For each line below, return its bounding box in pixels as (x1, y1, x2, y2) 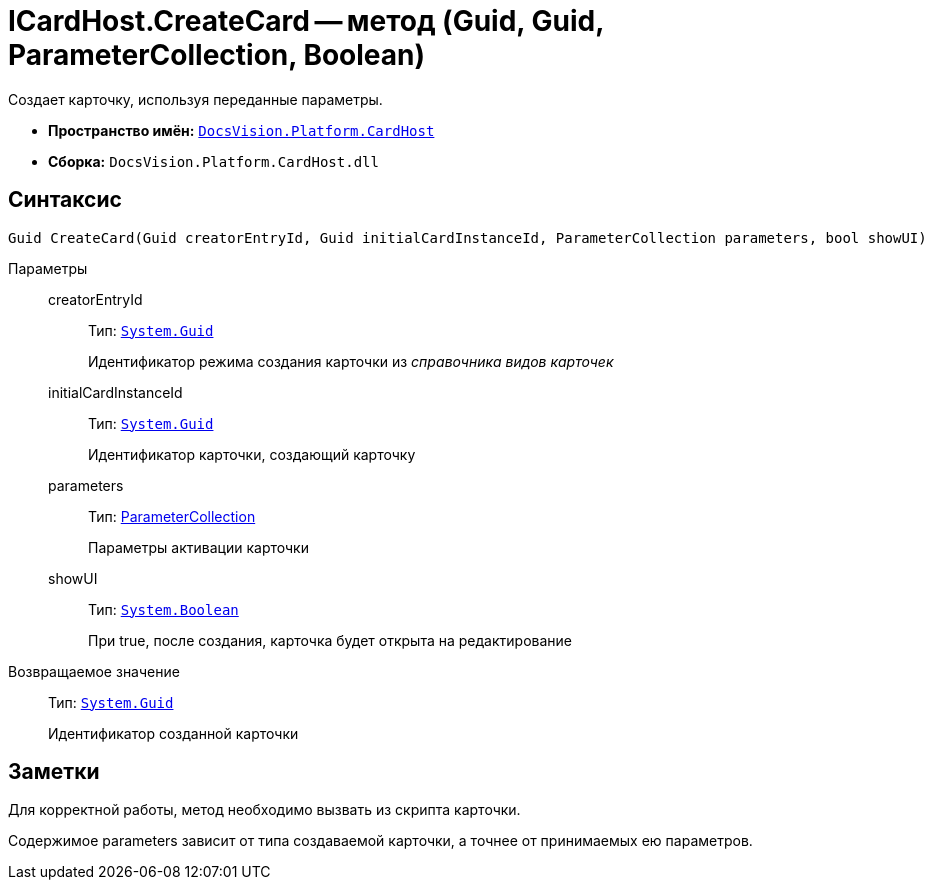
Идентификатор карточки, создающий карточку (88, 445, 416, 463)
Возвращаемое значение (8, 662, 180, 680)
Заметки (8, 759, 100, 785)
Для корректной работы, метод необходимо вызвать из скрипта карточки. (8, 801, 521, 819)
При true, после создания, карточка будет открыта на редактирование (88, 631, 572, 649)
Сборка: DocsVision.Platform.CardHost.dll (48, 152, 379, 170)
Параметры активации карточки (88, 538, 309, 556)
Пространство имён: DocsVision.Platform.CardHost (48, 121, 435, 139)
